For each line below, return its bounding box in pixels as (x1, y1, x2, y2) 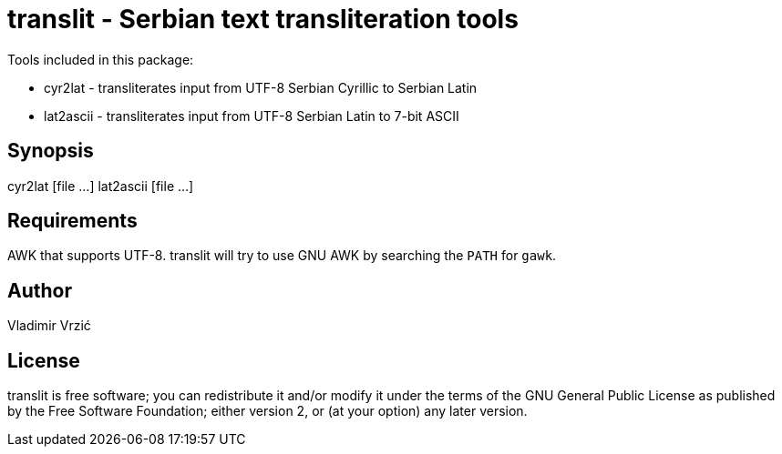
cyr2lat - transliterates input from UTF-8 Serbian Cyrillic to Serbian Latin (44, 79, 478, 96)
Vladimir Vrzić (7, 318, 91, 334)
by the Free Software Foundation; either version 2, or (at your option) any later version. (7, 403, 528, 419)
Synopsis (7, 139, 94, 163)
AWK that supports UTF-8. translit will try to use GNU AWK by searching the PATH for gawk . (7, 247, 557, 264)
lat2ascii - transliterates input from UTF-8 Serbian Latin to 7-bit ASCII (44, 107, 459, 124)
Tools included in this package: (7, 51, 194, 67)
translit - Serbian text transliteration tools (7, 4, 519, 35)
